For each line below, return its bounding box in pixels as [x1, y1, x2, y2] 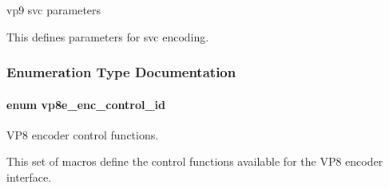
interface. [6, 169, 52, 186]
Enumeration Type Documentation [6, 62, 236, 82]
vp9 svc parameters [6, 2, 101, 18]
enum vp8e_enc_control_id [6, 96, 165, 112]
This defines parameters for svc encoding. [6, 28, 209, 45]
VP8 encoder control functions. [6, 126, 159, 143]
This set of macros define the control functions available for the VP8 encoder [6, 153, 383, 170]
